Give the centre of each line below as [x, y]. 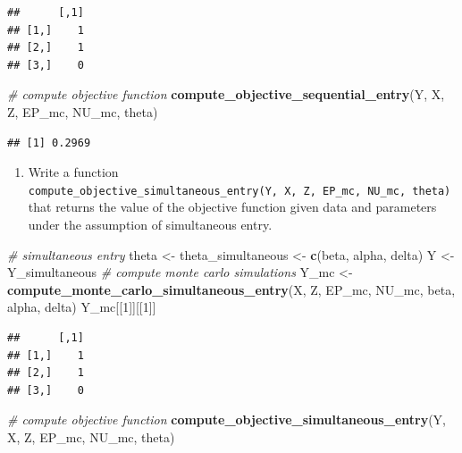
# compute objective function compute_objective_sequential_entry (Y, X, [226, 94]
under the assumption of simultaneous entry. [150, 224]
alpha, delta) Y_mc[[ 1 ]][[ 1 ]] [82, 307]
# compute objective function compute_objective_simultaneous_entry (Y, [227, 419]
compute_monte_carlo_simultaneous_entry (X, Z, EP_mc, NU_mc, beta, [231, 289]
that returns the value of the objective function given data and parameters [232, 207]
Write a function [73, 172]
